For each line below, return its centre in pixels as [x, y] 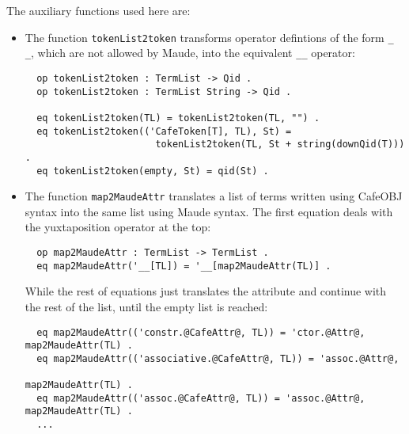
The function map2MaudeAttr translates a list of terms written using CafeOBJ [214, 196]
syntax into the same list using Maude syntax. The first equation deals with [209, 211]
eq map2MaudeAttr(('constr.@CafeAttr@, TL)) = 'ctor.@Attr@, [201, 332]
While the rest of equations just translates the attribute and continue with [206, 291]
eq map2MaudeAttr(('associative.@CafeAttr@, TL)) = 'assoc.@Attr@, [218, 358]
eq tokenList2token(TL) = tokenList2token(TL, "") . [178, 118]
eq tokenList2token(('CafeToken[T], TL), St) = [164, 131]
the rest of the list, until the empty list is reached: [146, 306]
